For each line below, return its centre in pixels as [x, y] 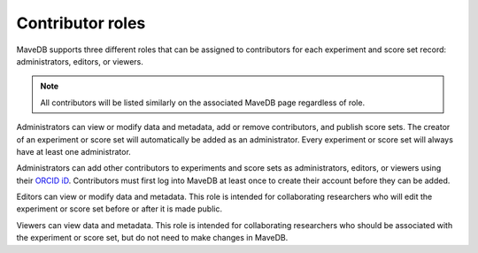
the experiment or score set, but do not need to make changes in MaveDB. [152, 238]
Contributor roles [81, 23]
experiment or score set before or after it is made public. [119, 209]
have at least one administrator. [74, 151]
